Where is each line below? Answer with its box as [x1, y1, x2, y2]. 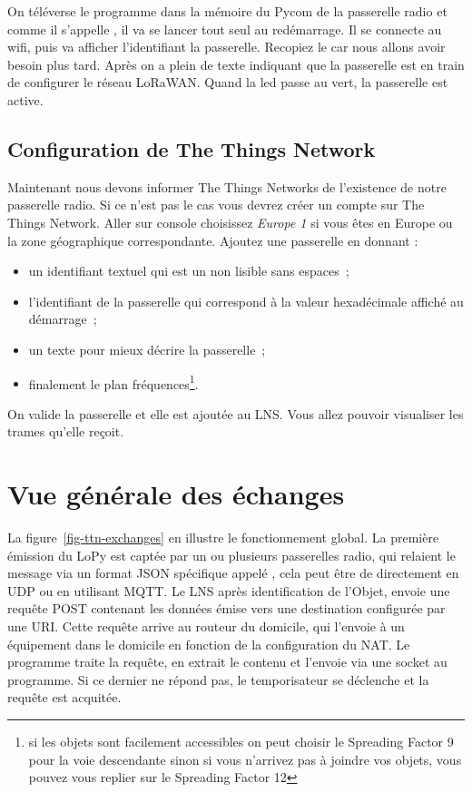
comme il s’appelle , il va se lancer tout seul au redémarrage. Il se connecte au [7, 19, 442, 38]
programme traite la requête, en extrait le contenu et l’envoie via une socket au [7, 652, 447, 671]
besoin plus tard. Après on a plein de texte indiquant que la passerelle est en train [7, 54, 465, 73]
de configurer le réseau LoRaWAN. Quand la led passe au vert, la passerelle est [7, 73, 448, 92]
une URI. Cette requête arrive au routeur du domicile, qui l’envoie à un [7, 617, 405, 636]
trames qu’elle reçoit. [7, 422, 124, 441]
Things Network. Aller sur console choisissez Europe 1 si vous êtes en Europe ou [7, 212, 453, 231]
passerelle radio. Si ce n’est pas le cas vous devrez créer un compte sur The [7, 195, 425, 214]
